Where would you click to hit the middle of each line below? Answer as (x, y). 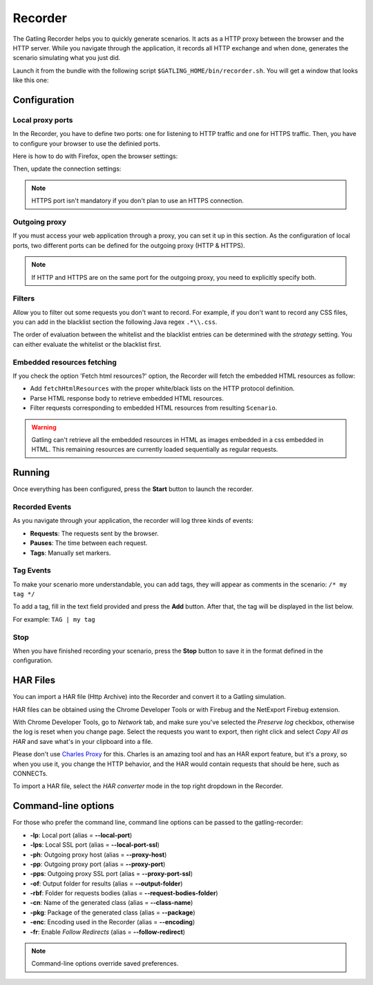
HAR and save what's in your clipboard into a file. (83, 741)
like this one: (31, 80)
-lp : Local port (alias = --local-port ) (81, 835)
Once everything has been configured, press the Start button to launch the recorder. (133, 489)
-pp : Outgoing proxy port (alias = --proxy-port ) (98, 864)
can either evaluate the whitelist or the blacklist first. (87, 344)
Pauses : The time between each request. (89, 543)
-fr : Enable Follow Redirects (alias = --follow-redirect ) (108, 932)
